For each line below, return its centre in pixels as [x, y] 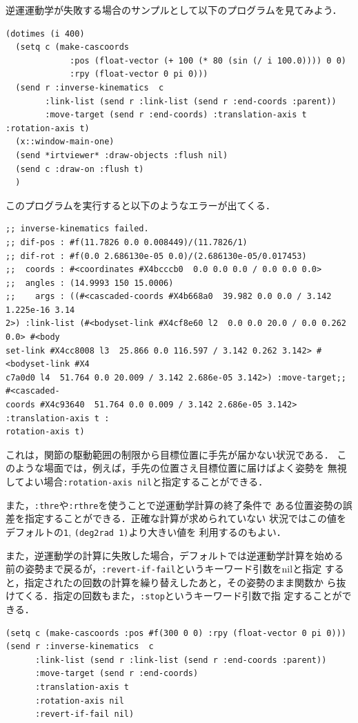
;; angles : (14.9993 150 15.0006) [90, 283]
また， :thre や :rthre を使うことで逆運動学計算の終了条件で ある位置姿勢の [174, 504]
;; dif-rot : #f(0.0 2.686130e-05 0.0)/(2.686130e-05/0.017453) [156, 256]
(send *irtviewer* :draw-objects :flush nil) [122, 155]
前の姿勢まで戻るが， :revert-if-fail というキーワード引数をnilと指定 [164, 569]
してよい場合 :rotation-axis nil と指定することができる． [137, 481]
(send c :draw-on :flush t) [80, 169]
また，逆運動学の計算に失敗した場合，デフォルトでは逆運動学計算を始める [175, 555]
